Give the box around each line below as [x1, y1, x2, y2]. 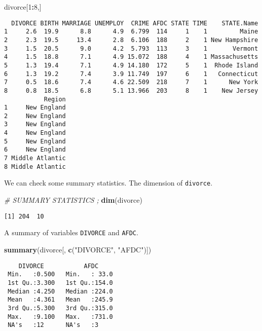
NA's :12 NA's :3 [8, 321, 99, 329]
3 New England [4, 121, 66, 128]
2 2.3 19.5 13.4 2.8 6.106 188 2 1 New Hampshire [4, 36, 258, 44]
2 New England [4, 112, 66, 120]
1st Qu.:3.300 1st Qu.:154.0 [8, 279, 113, 286]
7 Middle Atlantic [4, 155, 66, 162]
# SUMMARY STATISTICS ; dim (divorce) [4, 195, 142, 205]
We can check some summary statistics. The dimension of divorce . [4, 177, 213, 188]
